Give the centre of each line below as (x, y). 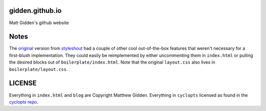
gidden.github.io (35, 11)
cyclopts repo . (24, 102)
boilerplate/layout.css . (38, 69)
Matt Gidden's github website (39, 23)
